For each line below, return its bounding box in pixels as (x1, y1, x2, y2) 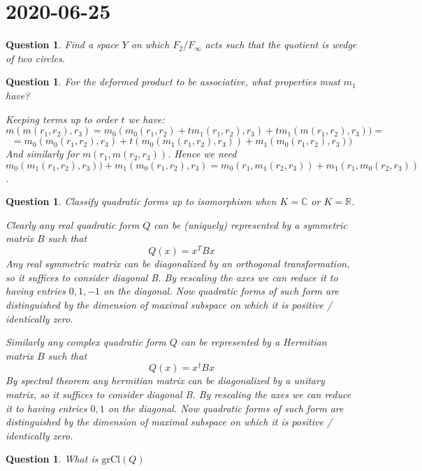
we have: (128, 111, 165, 126)
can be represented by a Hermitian (180, 335, 327, 349)
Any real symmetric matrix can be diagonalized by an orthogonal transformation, (6, 256, 350, 271)
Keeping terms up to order (6, 111, 118, 126)
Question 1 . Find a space (6, 37, 119, 52)
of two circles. (6, 50, 65, 65)
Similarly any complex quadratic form (6, 335, 166, 349)
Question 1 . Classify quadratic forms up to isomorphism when (6, 194, 277, 209)
